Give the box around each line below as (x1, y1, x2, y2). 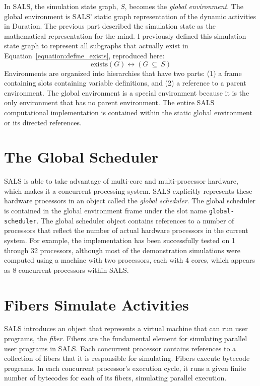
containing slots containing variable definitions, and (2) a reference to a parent (4, 78, 246, 88)
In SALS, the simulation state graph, (4, 1, 118, 11)
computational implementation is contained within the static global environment (4, 107, 252, 117)
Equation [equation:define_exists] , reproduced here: (4, 50, 165, 60)
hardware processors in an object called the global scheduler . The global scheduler (4, 195, 255, 206)
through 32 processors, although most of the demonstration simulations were (4, 245, 240, 255)
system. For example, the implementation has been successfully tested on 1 (4, 235, 235, 245)
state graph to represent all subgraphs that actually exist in (4, 40, 188, 51)
